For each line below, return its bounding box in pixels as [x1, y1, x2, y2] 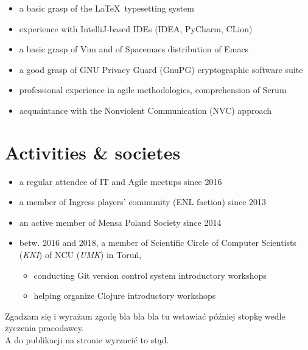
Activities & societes [5, 139, 181, 164]
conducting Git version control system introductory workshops [33, 268, 267, 281]
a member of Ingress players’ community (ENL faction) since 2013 [19, 195, 267, 208]
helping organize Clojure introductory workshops [33, 289, 216, 302]
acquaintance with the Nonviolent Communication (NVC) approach [19, 103, 272, 116]
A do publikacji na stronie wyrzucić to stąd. [5, 334, 169, 346]
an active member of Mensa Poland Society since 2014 [19, 215, 222, 228]
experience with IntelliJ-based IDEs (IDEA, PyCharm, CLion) [19, 22, 253, 35]
